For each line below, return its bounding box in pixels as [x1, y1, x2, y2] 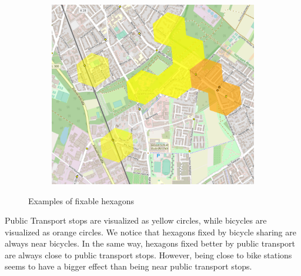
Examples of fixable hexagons [28, 194, 135, 207]
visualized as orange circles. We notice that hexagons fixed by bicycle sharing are [5, 225, 296, 238]
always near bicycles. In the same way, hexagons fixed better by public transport [5, 237, 296, 250]
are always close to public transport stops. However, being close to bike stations [5, 248, 292, 261]
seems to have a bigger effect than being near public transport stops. [5, 260, 252, 272]
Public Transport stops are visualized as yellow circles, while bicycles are [5, 214, 267, 227]
